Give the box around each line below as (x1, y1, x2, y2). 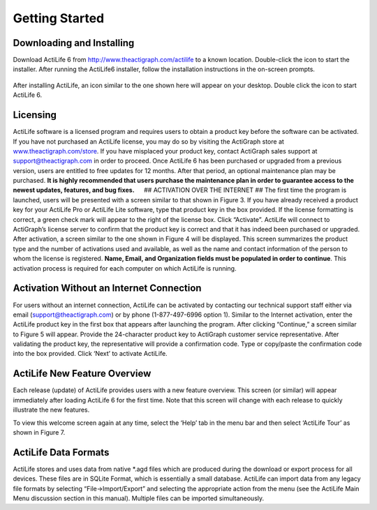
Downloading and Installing (13, 37, 135, 49)
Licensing (13, 109, 57, 121)
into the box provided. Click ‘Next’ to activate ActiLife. (13, 350, 168, 358)
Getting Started (13, 10, 105, 26)
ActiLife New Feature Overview (13, 368, 151, 380)
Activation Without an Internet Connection (13, 283, 202, 294)
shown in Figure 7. (13, 428, 66, 436)
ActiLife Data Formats (13, 447, 110, 458)
